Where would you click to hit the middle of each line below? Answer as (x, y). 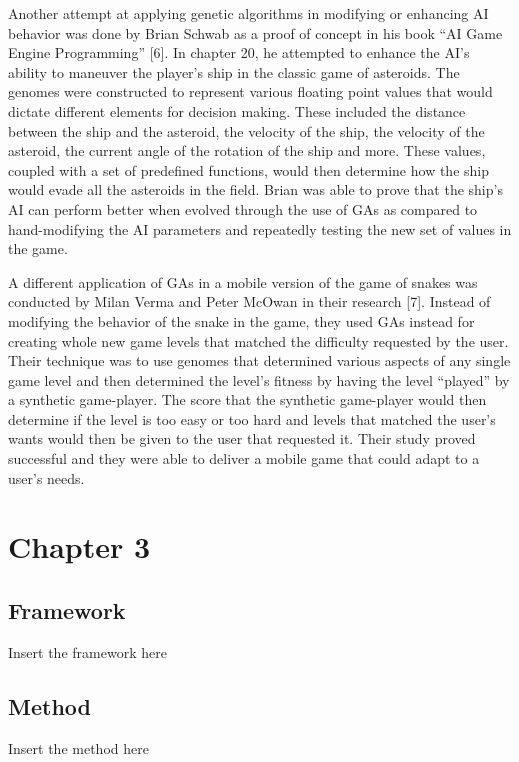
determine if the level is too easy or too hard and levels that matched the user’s (252, 418)
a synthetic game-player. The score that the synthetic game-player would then (247, 399)
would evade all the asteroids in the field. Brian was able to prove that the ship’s (255, 189)
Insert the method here (78, 747)
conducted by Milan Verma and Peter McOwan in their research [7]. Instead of (249, 301)
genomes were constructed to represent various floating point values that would (250, 91)
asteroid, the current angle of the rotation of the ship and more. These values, (247, 150)
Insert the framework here (87, 651)
